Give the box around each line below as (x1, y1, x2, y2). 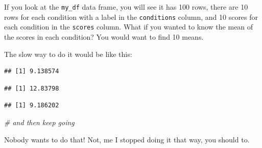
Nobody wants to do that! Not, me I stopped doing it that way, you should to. (4, 134, 250, 144)
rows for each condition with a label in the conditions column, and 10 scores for (4, 11, 258, 22)
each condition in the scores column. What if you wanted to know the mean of (4, 21, 253, 32)
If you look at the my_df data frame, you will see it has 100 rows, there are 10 (4, 2, 248, 12)
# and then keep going (4, 116, 75, 127)
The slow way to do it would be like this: (4, 48, 132, 59)
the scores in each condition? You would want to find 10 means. (4, 31, 204, 42)
